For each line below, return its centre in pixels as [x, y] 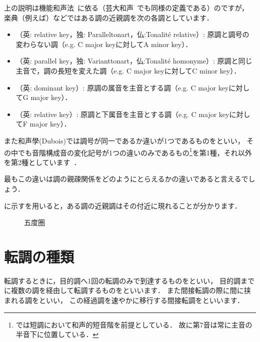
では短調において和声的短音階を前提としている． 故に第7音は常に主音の [134, 324]
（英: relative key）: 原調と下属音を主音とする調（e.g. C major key [122, 114]
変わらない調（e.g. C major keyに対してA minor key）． [104, 44]
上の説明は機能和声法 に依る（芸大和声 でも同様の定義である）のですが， [126, 7]
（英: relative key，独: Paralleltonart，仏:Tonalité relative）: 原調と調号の [132, 34]
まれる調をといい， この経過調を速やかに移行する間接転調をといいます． [124, 300]
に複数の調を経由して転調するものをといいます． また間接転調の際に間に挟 [127, 290]
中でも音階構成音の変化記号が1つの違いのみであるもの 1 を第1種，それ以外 [131, 151]
